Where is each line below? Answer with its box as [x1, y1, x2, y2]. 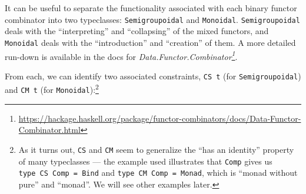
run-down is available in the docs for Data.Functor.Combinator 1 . [5, 48, 238, 62]
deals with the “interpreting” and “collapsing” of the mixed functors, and [5, 25, 269, 37]
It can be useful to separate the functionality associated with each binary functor [5, 2, 297, 14]
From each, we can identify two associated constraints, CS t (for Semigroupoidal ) [5, 69, 301, 82]
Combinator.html [18, 123, 81, 136]
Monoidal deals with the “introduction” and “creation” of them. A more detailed [5, 36, 296, 48]
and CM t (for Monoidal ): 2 [5, 82, 99, 96]
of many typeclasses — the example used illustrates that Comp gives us [18, 155, 272, 167]
